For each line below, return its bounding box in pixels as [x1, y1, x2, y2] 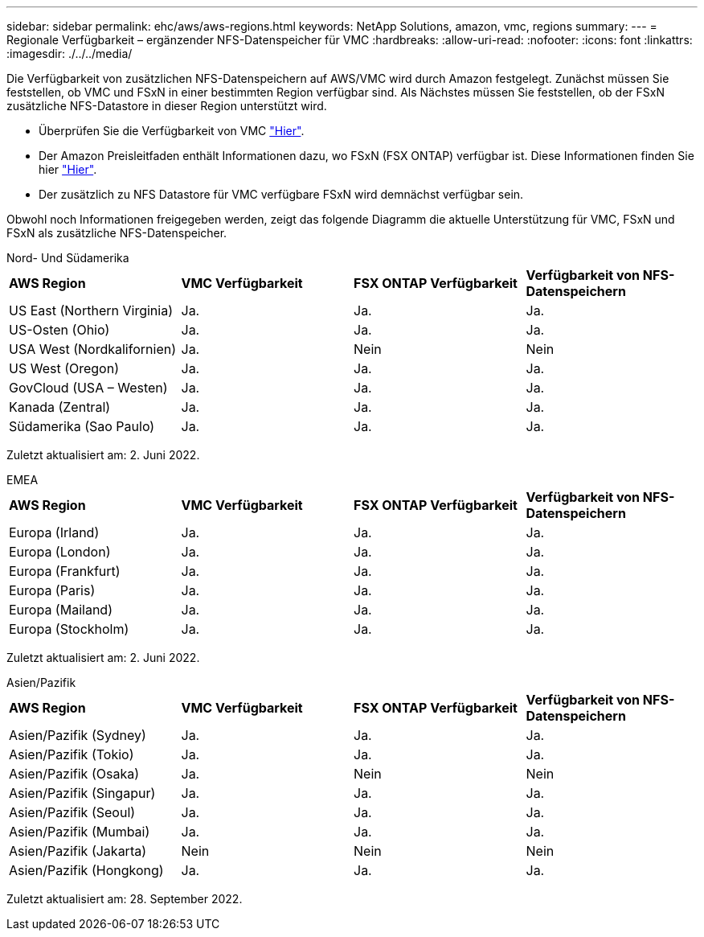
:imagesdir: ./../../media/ [6, 47, 133, 60]
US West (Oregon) [9, 360, 119, 376]
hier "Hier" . [39, 162, 97, 176]
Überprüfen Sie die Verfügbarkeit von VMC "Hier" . [39, 124, 305, 138]
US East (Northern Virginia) [9, 302, 173, 318]
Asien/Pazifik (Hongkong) [9, 862, 164, 878]
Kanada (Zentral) [9, 399, 111, 415]
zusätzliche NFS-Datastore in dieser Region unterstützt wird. [6, 99, 327, 113]
